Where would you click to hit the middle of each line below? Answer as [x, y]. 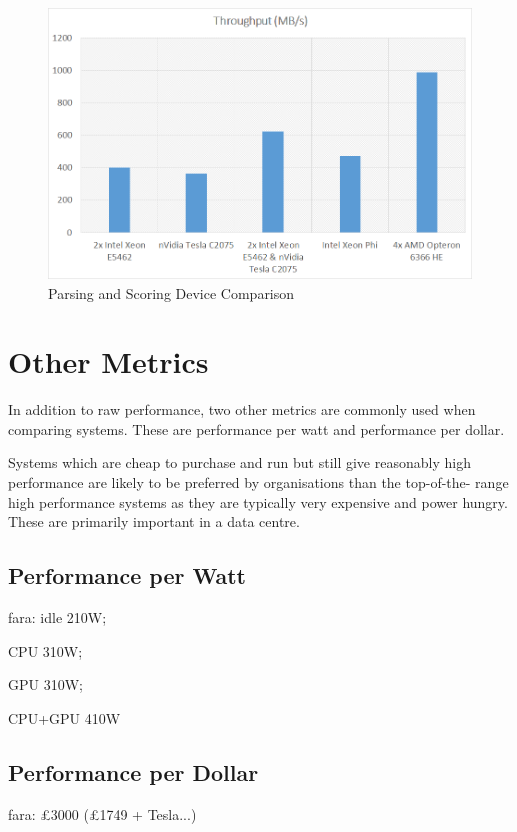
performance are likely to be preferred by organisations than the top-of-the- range [258, 482]
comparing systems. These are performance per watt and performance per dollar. [256, 428]
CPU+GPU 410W [64, 717]
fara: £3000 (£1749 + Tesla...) [102, 813]
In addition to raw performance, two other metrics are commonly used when [242, 409]
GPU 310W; [45, 684]
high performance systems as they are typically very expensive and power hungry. [258, 501]
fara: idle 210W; [57, 617]
